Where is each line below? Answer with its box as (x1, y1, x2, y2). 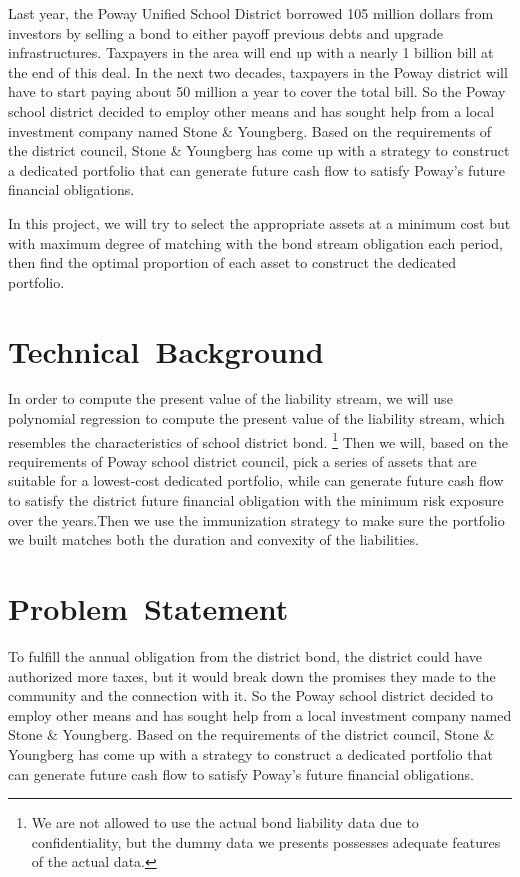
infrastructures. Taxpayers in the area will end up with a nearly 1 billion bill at (8, 42, 494, 63)
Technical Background (8, 330, 324, 371)
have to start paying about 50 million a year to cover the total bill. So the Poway (8, 81, 506, 102)
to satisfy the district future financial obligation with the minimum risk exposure (8, 490, 504, 511)
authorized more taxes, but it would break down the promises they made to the (8, 665, 496, 686)
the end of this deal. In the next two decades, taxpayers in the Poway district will (8, 61, 508, 82)
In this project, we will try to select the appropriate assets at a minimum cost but (8, 212, 511, 233)
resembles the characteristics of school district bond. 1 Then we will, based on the (8, 428, 509, 452)
